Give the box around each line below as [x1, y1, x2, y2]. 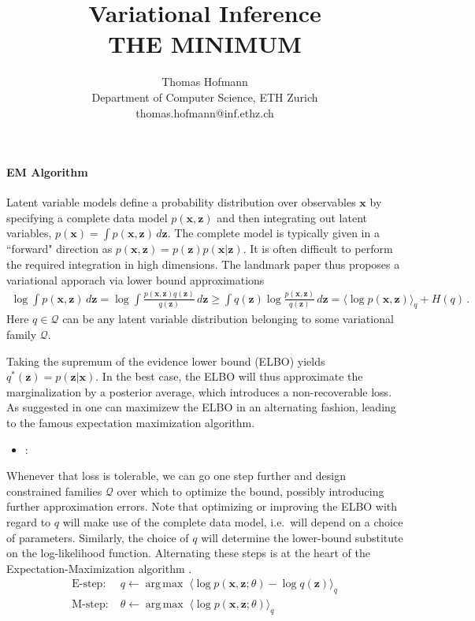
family [6, 326, 37, 342]
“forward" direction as [6, 240, 113, 257]
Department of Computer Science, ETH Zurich [91, 88, 318, 105]
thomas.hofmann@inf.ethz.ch [135, 104, 274, 121]
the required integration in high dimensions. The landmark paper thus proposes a [6, 256, 400, 273]
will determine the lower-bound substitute [201, 529, 403, 545]
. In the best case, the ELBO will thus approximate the [95, 368, 363, 385]
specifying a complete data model [6, 209, 168, 225]
